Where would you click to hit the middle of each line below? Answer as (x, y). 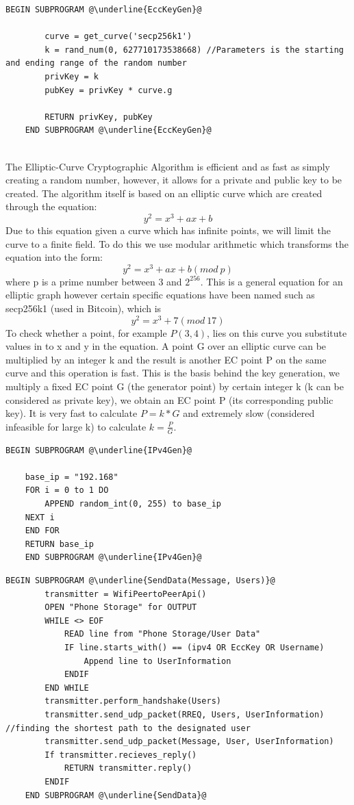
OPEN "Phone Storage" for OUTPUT (121, 608)
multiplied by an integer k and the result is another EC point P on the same (166, 359)
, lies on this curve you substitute (277, 332)
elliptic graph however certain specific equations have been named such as (160, 295)
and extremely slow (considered (249, 413)
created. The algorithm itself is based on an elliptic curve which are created (164, 193)
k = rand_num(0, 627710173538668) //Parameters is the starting (194, 50)
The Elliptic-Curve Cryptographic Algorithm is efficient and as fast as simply (168, 166)
